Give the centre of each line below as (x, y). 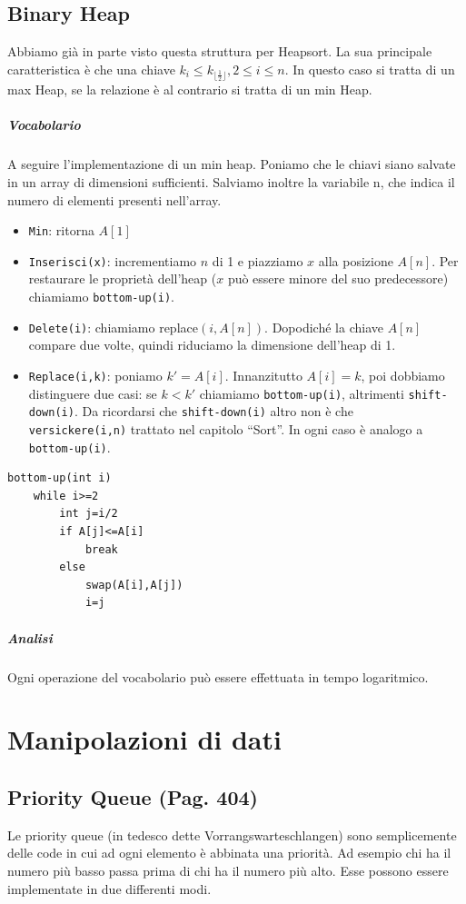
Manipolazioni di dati (144, 739)
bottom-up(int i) (59, 478)
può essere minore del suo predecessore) (338, 278)
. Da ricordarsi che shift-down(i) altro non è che (213, 411)
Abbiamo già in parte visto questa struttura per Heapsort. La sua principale (220, 51)
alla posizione (356, 260)
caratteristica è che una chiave (91, 69)
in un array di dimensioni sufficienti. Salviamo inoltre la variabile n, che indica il (231, 181)
